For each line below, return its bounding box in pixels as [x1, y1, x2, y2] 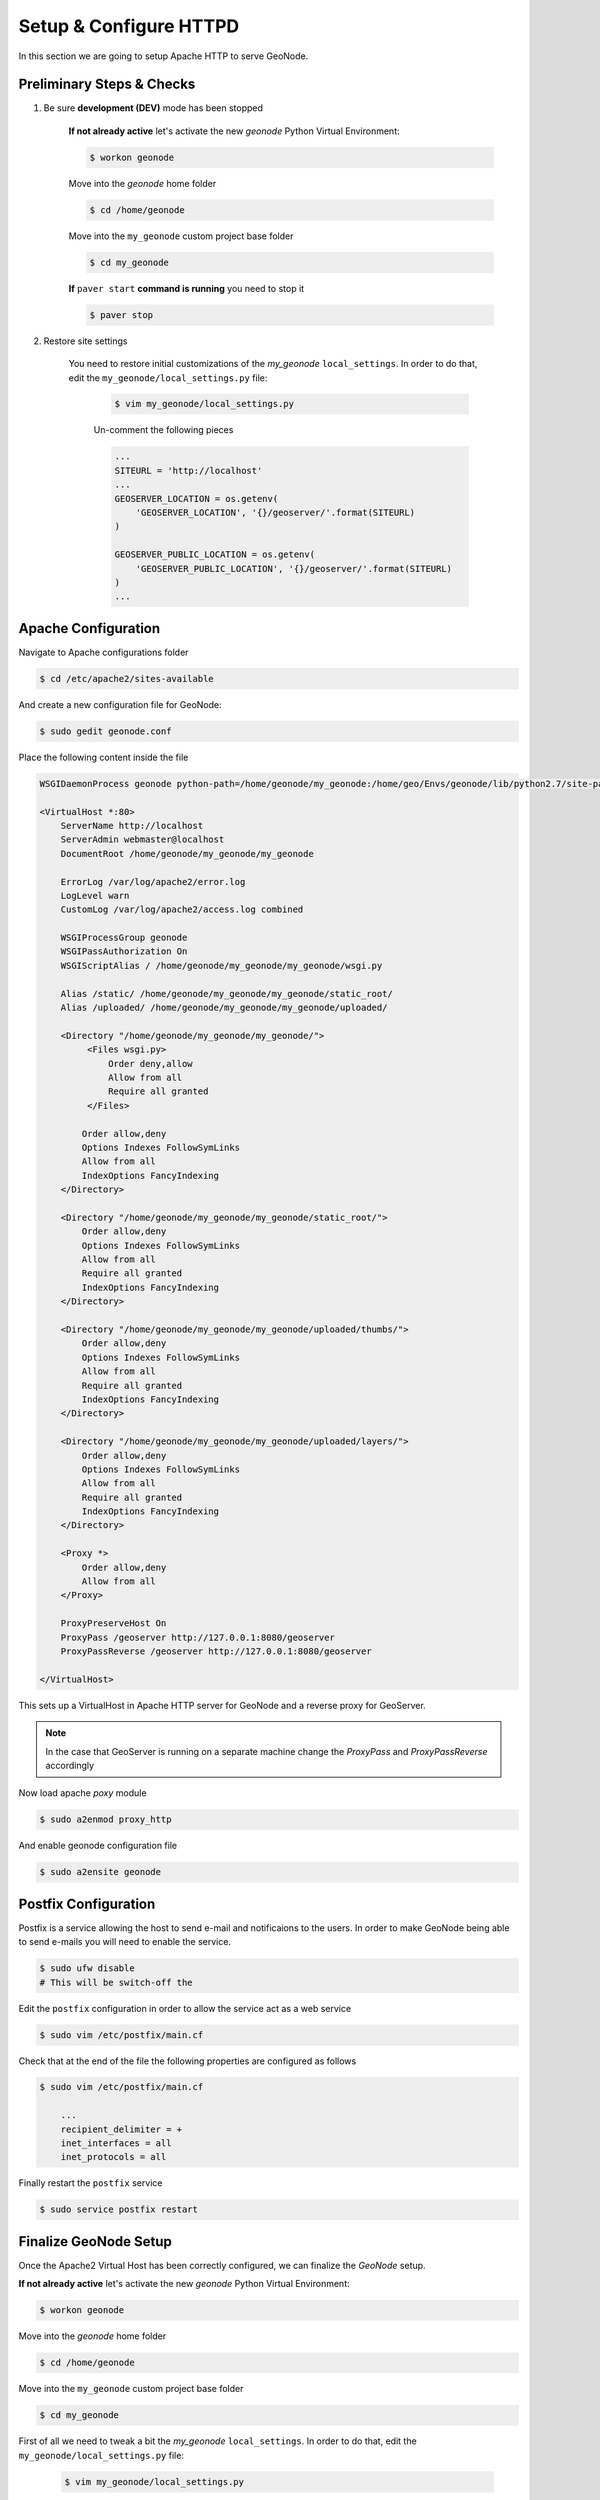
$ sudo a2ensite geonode [39, 1866, 162, 1878]
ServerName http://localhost [60, 820, 204, 831]
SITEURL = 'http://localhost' [114, 465, 263, 476]
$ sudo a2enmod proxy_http [39, 1814, 172, 1825]
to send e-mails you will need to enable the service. [18, 1936, 232, 1948]
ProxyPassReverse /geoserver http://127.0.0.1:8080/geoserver [60, 1646, 372, 1657]
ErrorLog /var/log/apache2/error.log [60, 876, 246, 887]
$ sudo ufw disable [39, 1963, 135, 1974]
